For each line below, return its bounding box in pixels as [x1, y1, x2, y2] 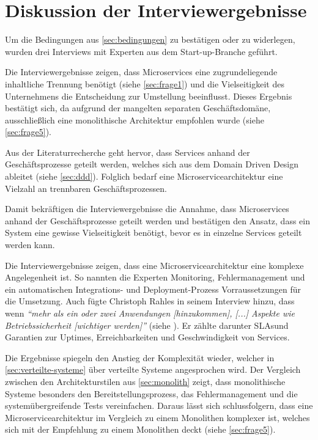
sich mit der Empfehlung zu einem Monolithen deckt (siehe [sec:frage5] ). [5, 423, 276, 436]
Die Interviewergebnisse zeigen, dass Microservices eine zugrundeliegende [5, 65, 278, 78]
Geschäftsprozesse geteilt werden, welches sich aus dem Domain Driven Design [5, 158, 299, 170]
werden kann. [5, 238, 55, 251]
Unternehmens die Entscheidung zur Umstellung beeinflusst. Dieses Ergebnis [5, 89, 292, 102]
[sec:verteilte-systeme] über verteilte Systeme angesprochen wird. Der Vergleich [5, 363, 301, 376]
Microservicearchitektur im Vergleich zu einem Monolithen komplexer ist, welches [5, 411, 310, 424]
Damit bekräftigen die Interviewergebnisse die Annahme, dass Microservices [5, 202, 289, 215]
